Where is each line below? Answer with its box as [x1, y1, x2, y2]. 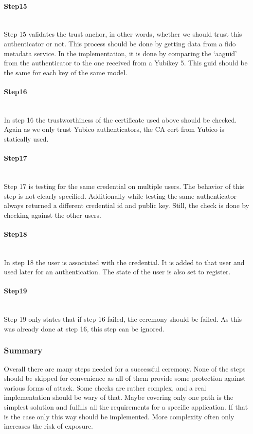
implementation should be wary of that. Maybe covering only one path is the [4, 392, 234, 402]
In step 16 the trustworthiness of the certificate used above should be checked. [4, 114, 237, 124]
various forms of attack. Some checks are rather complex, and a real [4, 382, 206, 393]
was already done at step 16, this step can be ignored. [4, 323, 164, 333]
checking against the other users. [4, 209, 101, 220]
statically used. [4, 133, 49, 144]
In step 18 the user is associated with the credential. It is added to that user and [4, 257, 245, 267]
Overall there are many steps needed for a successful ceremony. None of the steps [4, 363, 246, 373]
